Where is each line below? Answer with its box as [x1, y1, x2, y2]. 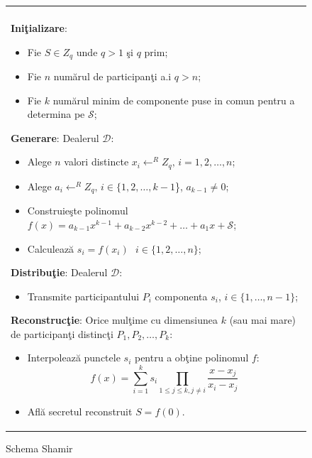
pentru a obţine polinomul [134, 350, 249, 365]
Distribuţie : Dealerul [11, 265, 108, 280]
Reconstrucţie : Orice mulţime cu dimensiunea [11, 312, 218, 327]
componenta [155, 288, 208, 303]
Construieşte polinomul [27, 203, 128, 218]
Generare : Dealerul [11, 130, 99, 145]
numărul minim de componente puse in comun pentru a [52, 92, 295, 107]
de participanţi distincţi [11, 326, 113, 341]
